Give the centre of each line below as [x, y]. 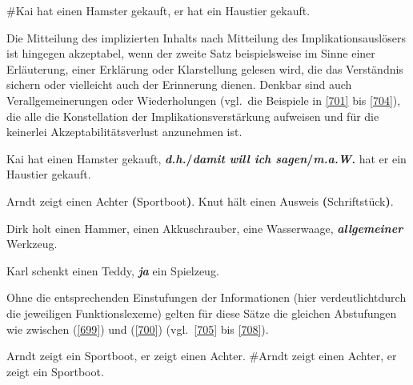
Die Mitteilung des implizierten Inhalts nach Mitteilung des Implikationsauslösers [206, 37]
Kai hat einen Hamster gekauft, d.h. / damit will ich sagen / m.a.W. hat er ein [206, 158]
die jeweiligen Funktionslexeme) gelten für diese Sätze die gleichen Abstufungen [202, 313]
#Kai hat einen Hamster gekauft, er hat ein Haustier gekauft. [158, 10]
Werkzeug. [32, 244]
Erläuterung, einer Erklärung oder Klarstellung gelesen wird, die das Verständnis [205, 68]
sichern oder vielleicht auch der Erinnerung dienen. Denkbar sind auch [179, 84]
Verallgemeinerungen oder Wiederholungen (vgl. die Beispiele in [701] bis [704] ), [204, 100]
